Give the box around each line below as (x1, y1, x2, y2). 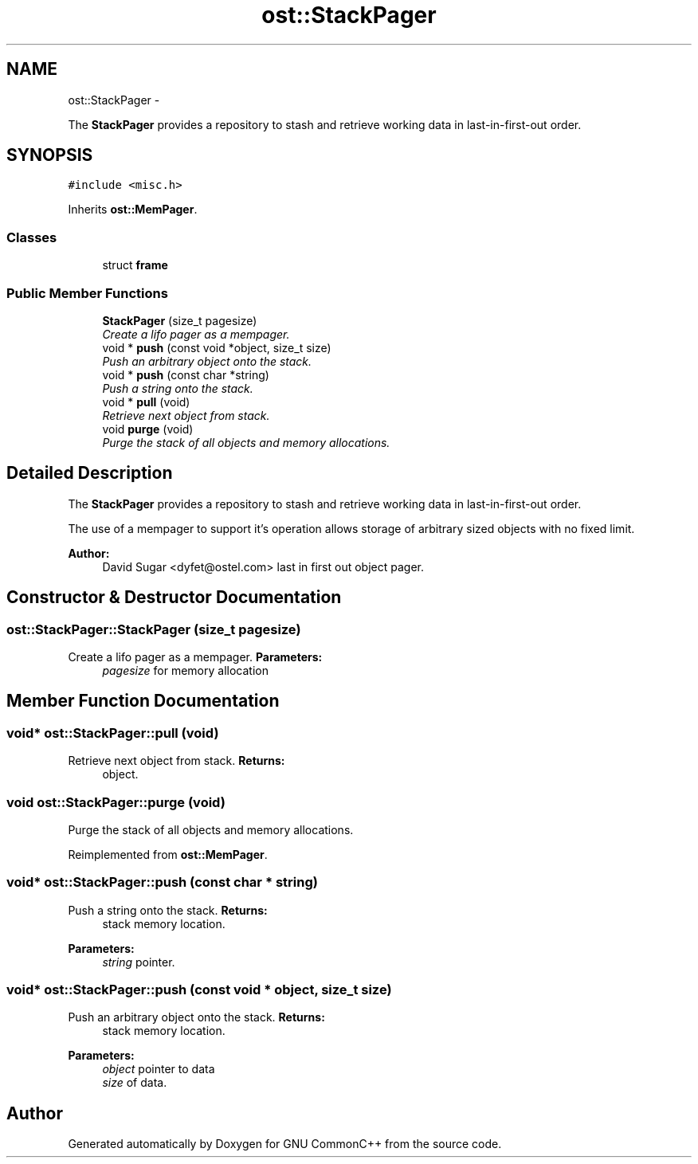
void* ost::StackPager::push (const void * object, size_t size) (6, 982, 392, 998)
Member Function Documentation (6, 691, 280, 711)
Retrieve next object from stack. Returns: (68, 754, 285, 768)
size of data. (102, 1076, 167, 1090)
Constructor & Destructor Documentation (6, 587, 342, 608)
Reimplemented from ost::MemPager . (68, 847, 268, 861)
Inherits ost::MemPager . (68, 202, 198, 217)
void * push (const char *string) (102, 367, 269, 382)
